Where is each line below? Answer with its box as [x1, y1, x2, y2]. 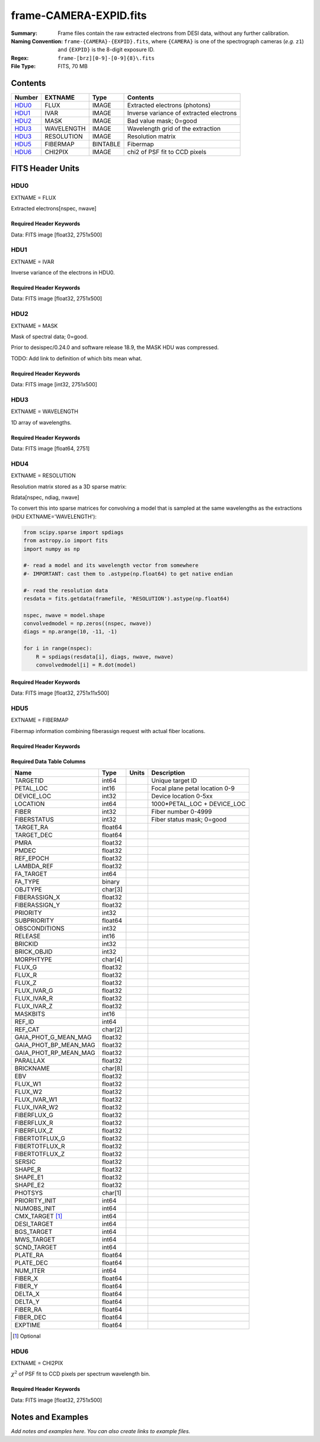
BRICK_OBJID [14, 947, 53, 955]
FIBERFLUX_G [14, 1111, 53, 1119]
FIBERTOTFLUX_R [14, 1142, 65, 1150]
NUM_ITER [14, 1266, 45, 1274]
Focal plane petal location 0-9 [151, 784, 235, 792]
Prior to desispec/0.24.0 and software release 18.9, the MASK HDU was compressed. [11, 344, 219, 351]
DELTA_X [14, 1290, 40, 1298]
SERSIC [14, 1158, 36, 1166]
